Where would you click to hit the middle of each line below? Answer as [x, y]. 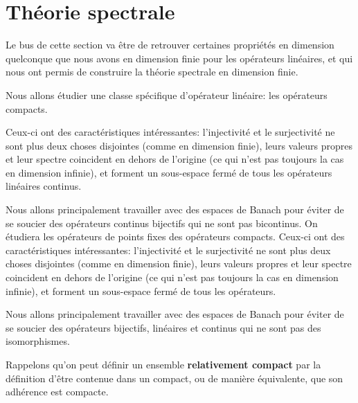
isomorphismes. [38, 341]
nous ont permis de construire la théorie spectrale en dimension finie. [152, 72]
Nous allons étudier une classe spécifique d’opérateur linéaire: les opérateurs [167, 95]
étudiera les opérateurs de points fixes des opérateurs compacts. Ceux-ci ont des [175, 236]
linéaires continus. [44, 186]
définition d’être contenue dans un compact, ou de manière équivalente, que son [174, 378]
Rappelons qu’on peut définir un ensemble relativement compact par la [163, 364]
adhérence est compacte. [57, 392]
